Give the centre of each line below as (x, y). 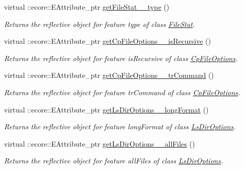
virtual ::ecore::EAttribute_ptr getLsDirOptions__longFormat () (106, 109)
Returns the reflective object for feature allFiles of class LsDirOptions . (114, 161)
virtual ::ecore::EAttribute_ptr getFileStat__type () (87, 7)
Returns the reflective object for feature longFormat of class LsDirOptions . (120, 126)
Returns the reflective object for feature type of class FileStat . (100, 24)
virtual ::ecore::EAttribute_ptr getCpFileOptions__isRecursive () (107, 41)
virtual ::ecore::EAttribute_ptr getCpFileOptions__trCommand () (109, 75)
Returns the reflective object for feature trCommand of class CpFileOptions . (122, 92)
